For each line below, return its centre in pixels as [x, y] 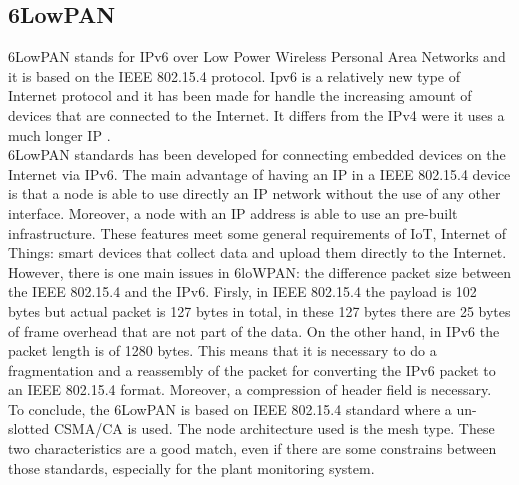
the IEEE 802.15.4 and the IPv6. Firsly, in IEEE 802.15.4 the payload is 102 [242, 291]
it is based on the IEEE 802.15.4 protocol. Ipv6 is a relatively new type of [234, 75]
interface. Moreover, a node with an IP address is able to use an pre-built [233, 212]
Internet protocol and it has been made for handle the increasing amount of [240, 95]
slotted [29, 428]
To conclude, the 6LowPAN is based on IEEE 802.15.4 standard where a [230, 408]
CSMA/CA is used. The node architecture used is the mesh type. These [274, 428]
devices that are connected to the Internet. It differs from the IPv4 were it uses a [256, 114]
